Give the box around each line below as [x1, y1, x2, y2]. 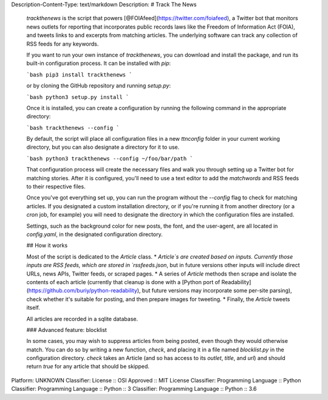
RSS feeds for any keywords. [26, 40, 99, 47]
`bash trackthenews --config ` [26, 124, 120, 131]
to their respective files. [26, 183, 86, 191]
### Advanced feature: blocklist [26, 326, 108, 333]
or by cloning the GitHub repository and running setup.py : [26, 82, 171, 89]
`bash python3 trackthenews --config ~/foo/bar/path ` [26, 155, 194, 162]
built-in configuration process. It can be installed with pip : [26, 59, 171, 67]
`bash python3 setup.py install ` [26, 93, 129, 100]
